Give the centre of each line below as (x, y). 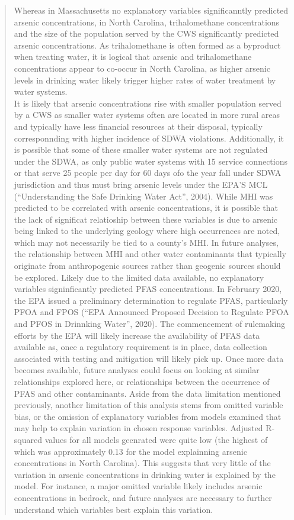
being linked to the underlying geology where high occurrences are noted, (147, 231)
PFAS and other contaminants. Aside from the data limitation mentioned (147, 393)
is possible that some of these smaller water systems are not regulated (141, 150)
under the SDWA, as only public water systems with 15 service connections (151, 161)
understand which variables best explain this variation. (114, 509)
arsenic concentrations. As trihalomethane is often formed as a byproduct (147, 45)
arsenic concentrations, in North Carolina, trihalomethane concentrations (147, 22)
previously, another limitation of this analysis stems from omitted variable (148, 405)
